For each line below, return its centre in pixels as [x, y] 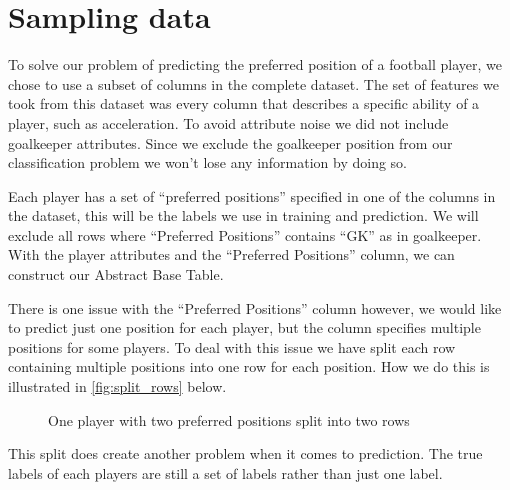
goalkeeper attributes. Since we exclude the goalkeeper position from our [230, 142]
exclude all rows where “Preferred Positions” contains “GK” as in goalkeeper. [245, 234]
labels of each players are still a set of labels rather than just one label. [225, 472]
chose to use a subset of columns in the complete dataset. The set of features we [253, 83]
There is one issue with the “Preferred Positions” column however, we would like [255, 307]
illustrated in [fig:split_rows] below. [117, 386]
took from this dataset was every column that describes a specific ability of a [244, 103]
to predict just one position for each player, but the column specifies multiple [244, 327]
